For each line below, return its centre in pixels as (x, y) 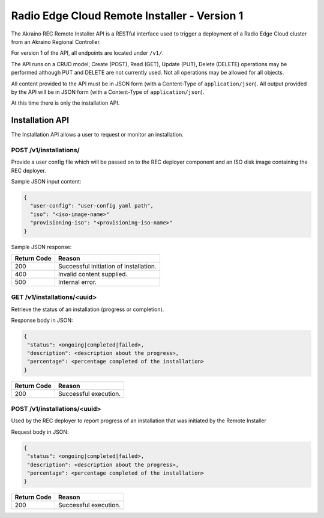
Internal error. (77, 282)
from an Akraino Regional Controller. (56, 42)
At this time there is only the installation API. (65, 103)
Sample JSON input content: (46, 182)
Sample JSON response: (41, 247)
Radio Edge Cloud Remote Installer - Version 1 (127, 16)
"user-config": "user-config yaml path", (92, 206)
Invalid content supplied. (93, 274)
